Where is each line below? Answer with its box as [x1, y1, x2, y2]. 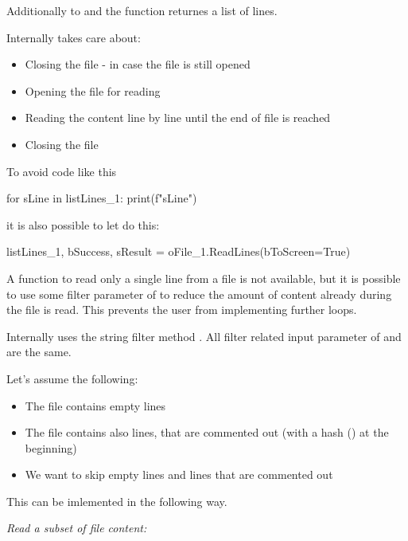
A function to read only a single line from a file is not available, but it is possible [6, 269, 401, 286]
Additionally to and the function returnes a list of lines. [6, 2, 278, 18]
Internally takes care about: [6, 29, 141, 45]
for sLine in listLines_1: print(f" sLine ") [6, 190, 197, 206]
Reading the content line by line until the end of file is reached [25, 109, 331, 126]
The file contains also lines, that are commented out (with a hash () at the [25, 424, 389, 441]
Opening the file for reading [25, 82, 161, 99]
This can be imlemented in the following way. [6, 492, 227, 509]
